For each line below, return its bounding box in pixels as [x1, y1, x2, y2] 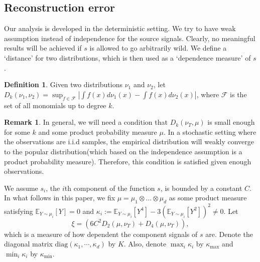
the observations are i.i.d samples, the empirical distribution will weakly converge [4, 136, 254, 147]
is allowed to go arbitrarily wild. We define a [89, 43, 227, 53]
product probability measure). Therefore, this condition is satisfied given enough [4, 156, 251, 166]
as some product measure [169, 192, 247, 203]
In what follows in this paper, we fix [4, 192, 115, 203]
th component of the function [64, 182, 155, 193]
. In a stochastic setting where [163, 126, 256, 137]
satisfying [4, 205, 33, 216]
